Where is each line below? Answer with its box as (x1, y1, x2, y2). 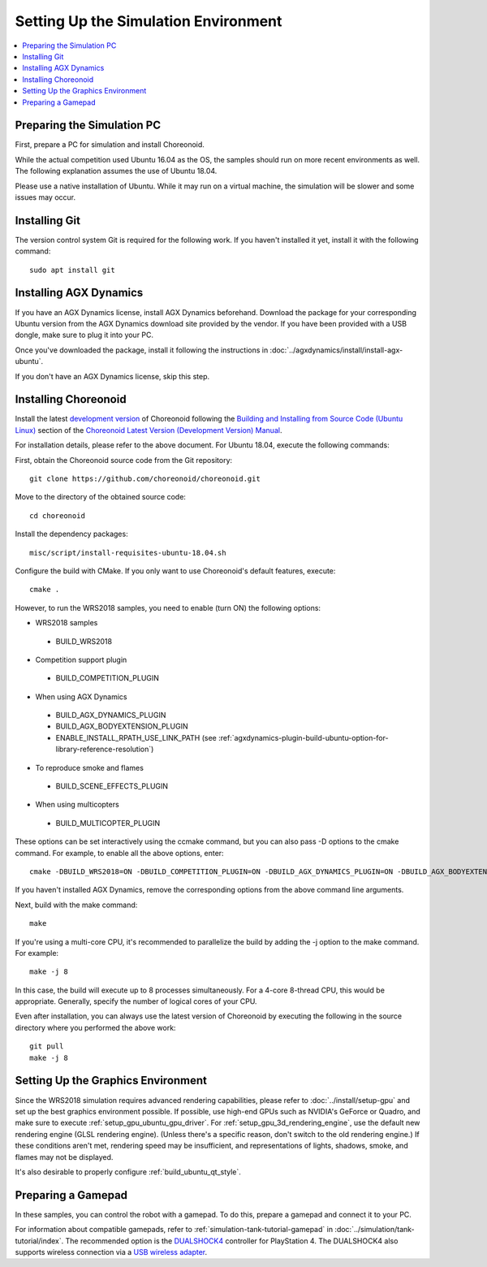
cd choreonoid (29, 511, 85, 520)
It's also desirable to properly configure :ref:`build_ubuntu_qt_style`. (15, 1166, 241, 1177)
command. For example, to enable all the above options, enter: (15, 848, 224, 858)
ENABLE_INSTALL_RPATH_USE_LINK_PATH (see (55, 733, 217, 742)
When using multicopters (35, 800, 119, 810)
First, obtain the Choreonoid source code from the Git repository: (15, 455, 233, 465)
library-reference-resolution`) (55, 744, 154, 755)
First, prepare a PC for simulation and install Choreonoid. (15, 140, 205, 149)
